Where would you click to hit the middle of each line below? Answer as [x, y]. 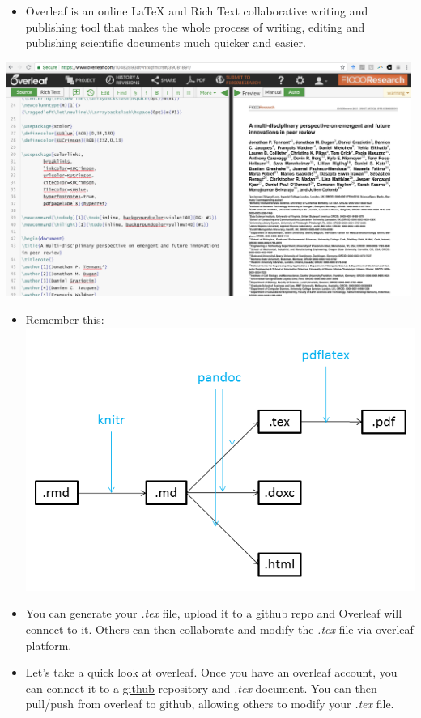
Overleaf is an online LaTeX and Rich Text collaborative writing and [197, 11]
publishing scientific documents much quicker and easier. [166, 42]
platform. [49, 645]
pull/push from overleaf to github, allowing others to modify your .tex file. [210, 704]
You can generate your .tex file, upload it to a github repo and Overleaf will [214, 613]
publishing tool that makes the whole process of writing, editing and [195, 26]
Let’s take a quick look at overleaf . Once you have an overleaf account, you [211, 672]
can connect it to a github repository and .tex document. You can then [201, 688]
